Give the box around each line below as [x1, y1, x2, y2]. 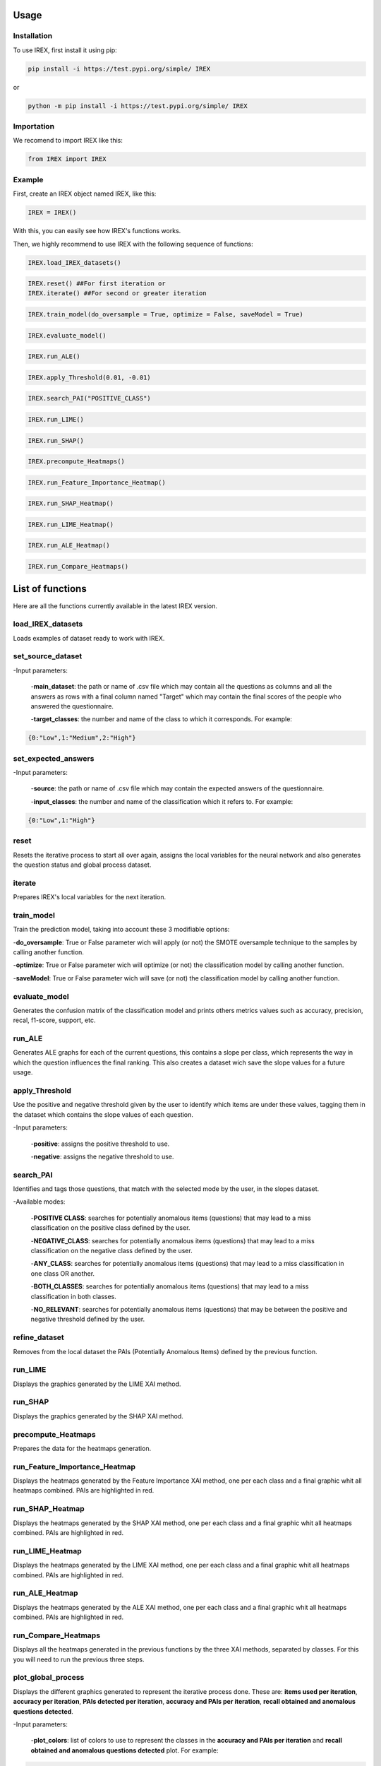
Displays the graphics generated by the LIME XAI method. [13, 1380, 181, 1388]
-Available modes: [13, 1197, 66, 1206]
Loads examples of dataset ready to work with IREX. [13, 634, 165, 642]
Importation [13, 122, 55, 131]
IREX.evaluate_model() [28, 331, 107, 339]
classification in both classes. [30, 1292, 116, 1300]
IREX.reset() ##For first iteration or [28, 280, 166, 288]
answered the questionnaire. [30, 701, 114, 710]
